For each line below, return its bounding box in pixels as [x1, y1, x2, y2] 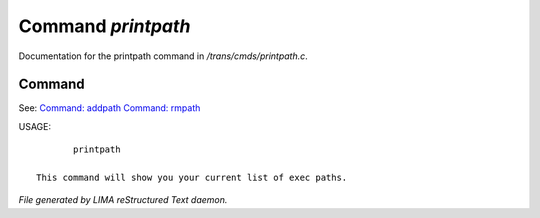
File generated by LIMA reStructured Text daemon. [18, 194, 228, 206]
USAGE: [18, 120, 52, 132]
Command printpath [18, 15, 191, 37]
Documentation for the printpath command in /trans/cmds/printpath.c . [18, 50, 309, 62]
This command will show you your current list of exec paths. [36, 172, 348, 184]
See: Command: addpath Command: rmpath [18, 102, 201, 114]
